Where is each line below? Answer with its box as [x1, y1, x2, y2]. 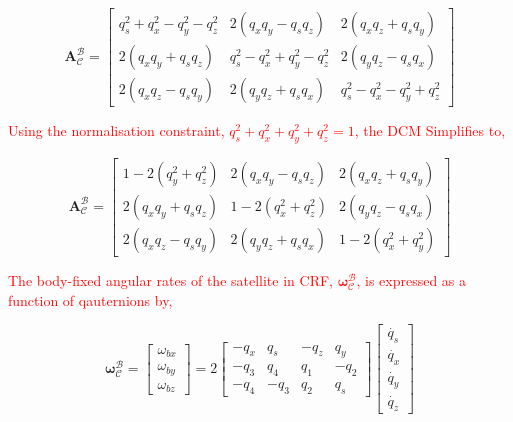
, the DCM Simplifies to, [354, 120, 506, 141]
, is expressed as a [356, 269, 467, 290]
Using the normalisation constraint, [8, 120, 225, 141]
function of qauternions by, [8, 289, 173, 310]
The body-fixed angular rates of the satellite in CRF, [8, 269, 333, 290]
